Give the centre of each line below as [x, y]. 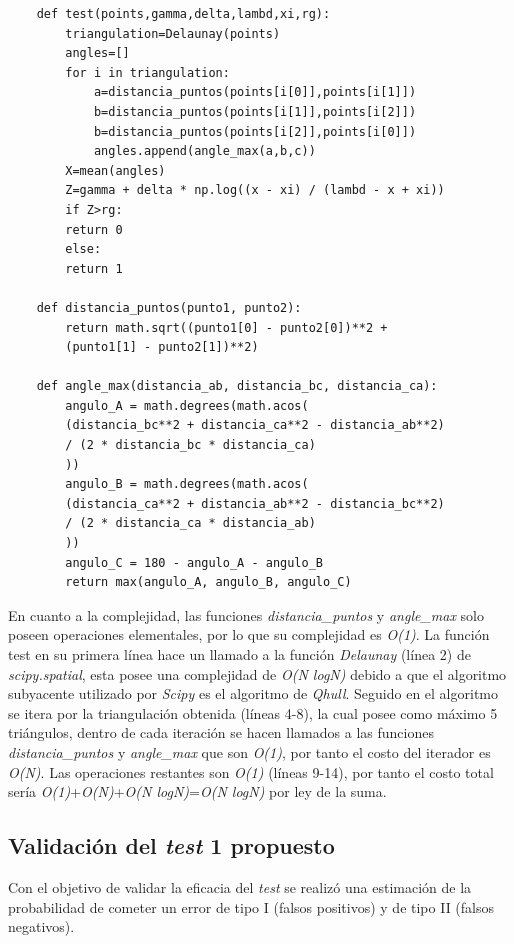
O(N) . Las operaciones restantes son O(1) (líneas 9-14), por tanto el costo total [251, 771]
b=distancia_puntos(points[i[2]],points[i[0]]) [255, 131]
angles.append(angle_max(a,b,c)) [204, 151]
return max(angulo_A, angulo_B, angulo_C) [208, 582]
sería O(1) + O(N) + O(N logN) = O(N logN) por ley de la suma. [197, 791]
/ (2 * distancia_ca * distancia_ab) [190, 523]
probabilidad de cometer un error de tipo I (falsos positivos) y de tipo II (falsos [251, 906]
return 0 [94, 229]
